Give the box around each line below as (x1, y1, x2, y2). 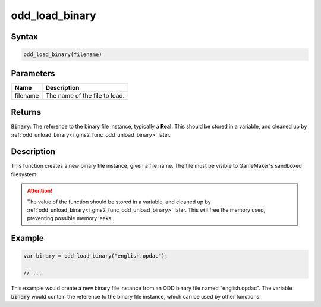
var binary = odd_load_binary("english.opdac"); (23, 253, 168, 259)
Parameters (11, 68, 55, 79)
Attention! (27, 187, 53, 195)
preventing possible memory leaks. (27, 215, 113, 222)
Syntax (11, 32, 38, 42)
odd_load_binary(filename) (23, 51, 102, 58)
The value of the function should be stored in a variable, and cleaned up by (27, 198, 211, 205)
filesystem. (11, 170, 38, 178)
